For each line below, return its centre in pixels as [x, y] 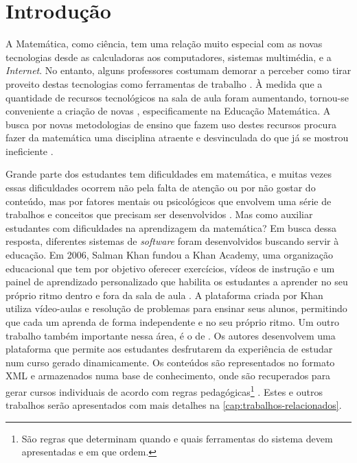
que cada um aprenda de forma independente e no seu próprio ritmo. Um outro [173, 322]
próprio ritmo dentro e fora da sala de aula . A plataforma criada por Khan [164, 295]
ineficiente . [30, 151]
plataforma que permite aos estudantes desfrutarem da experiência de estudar [169, 349]
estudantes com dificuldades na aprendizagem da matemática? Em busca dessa [171, 227]
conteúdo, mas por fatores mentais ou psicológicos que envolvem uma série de [169, 201]
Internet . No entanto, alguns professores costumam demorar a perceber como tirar [178, 70]
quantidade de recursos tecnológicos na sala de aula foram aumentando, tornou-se [177, 97]
